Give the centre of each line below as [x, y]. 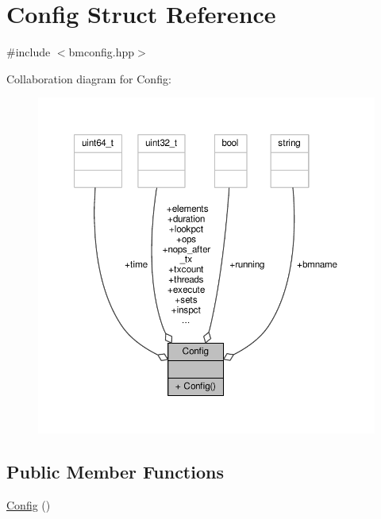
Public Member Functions [115, 472]
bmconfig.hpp [102, 52]
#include [29, 52]
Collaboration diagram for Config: [89, 78]
